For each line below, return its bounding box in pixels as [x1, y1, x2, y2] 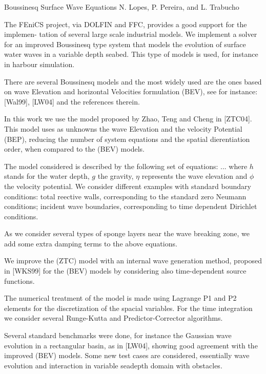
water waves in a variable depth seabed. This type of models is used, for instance [4, 49, 258, 59]
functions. [4, 275, 35, 286]
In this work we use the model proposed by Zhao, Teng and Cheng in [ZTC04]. [4, 113, 252, 124]
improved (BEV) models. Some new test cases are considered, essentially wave [4, 350, 250, 361]
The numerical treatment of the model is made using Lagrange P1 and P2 [4, 293, 237, 303]
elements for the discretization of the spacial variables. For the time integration [4, 302, 253, 313]
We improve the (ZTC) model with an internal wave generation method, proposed [4, 255, 262, 266]
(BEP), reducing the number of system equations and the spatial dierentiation [4, 133, 250, 144]
